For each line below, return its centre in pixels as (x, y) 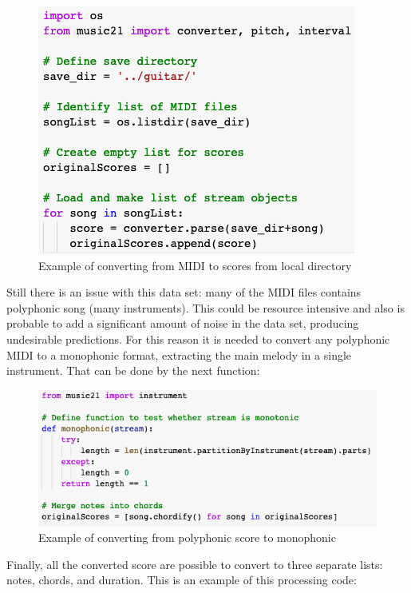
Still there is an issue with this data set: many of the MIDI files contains (184, 292)
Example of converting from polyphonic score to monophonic (187, 537)
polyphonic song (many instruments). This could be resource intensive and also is (205, 307)
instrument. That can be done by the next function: (133, 370)
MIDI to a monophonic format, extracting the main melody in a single (179, 354)
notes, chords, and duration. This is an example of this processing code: (182, 580)
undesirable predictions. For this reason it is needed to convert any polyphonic (198, 338)
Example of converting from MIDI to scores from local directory (195, 265)
